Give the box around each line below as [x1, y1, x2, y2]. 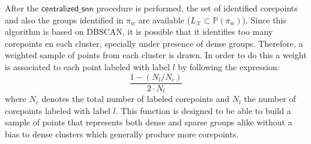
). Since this [242, 13, 286, 26]
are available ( [138, 13, 190, 26]
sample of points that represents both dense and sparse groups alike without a [5, 116, 292, 128]
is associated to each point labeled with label [5, 60, 170, 73]
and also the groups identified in [5, 13, 124, 26]
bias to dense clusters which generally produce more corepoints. [5, 127, 239, 140]
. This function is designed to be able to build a [115, 104, 291, 116]
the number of [244, 92, 296, 105]
